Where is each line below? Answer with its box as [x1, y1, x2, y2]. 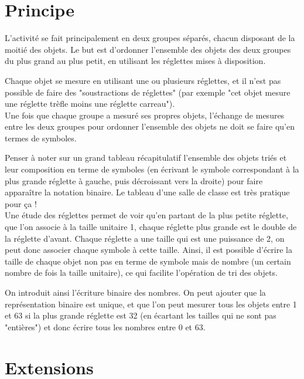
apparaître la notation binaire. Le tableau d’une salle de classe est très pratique [5, 186, 290, 198]
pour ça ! [5, 197, 37, 209]
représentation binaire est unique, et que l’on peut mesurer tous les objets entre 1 [5, 297, 297, 310]
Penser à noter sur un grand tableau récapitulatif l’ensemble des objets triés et [5, 151, 287, 164]
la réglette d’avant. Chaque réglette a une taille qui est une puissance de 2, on [5, 232, 285, 244]
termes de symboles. [5, 131, 77, 144]
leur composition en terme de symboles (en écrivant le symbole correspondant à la [5, 163, 299, 175]
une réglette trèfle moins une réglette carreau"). [5, 97, 175, 110]
